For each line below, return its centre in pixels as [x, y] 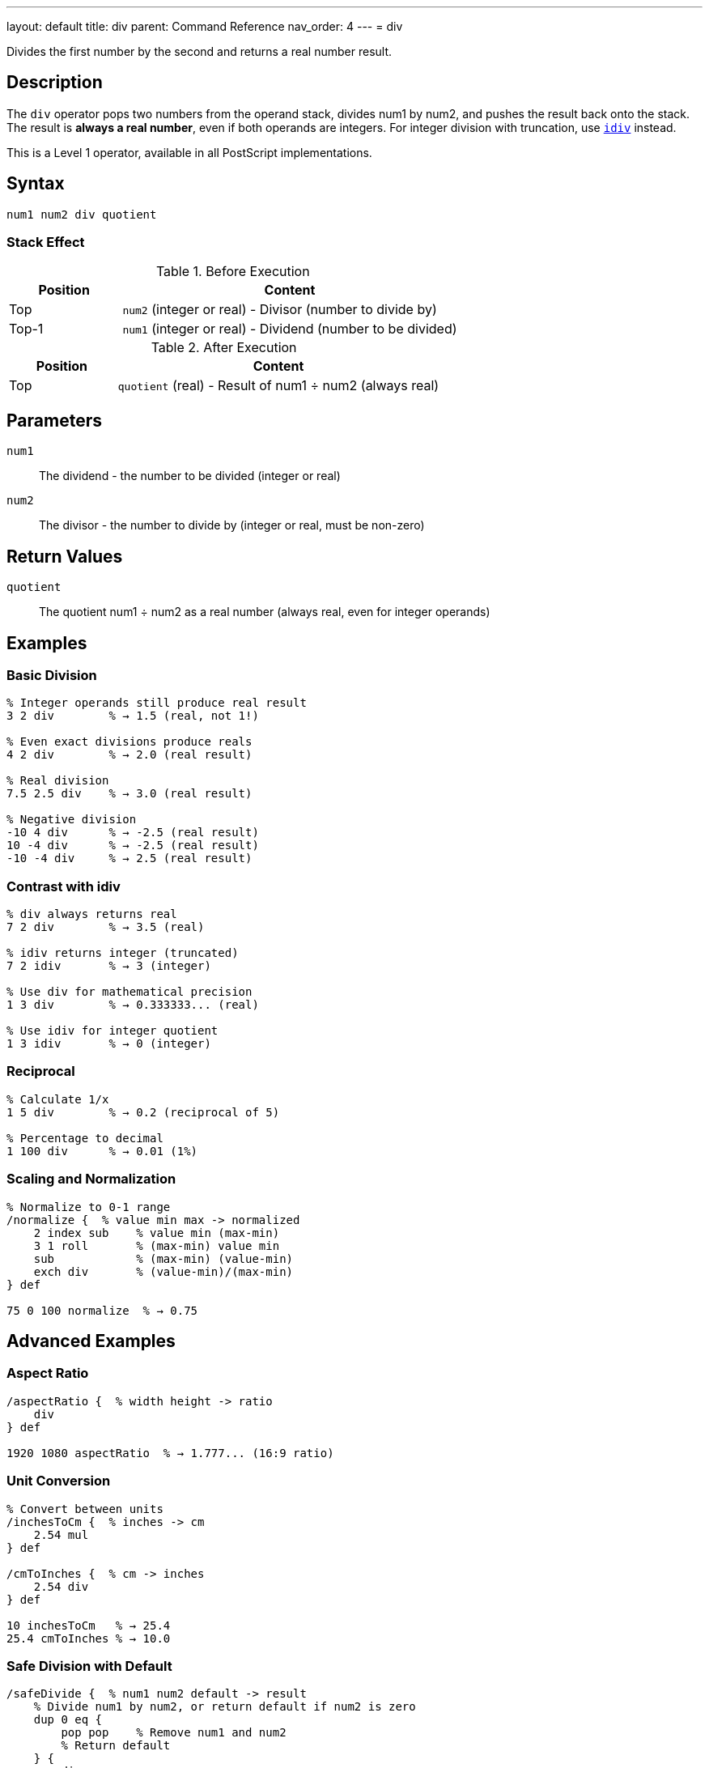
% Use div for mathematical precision [129, 992]
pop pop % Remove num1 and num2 [174, 1733]
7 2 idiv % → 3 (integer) [109, 966]
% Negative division [72, 820]
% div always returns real [92, 914]
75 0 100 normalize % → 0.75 [102, 1310]
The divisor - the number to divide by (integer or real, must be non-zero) [232, 525]
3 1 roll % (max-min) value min [157, 1245]
